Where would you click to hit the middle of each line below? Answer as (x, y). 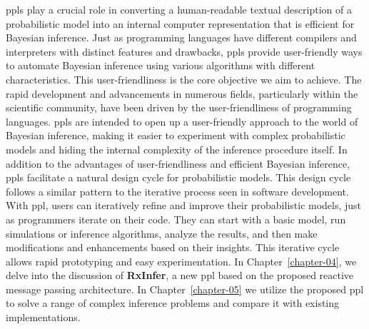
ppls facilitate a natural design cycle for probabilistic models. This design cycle (178, 177)
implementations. (43, 317)
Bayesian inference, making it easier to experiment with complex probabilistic (176, 135)
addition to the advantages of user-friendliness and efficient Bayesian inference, (178, 163)
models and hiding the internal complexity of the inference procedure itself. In (177, 149)
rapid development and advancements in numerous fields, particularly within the (182, 93)
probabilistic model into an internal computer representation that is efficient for (180, 23)
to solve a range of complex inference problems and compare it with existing (173, 303)
